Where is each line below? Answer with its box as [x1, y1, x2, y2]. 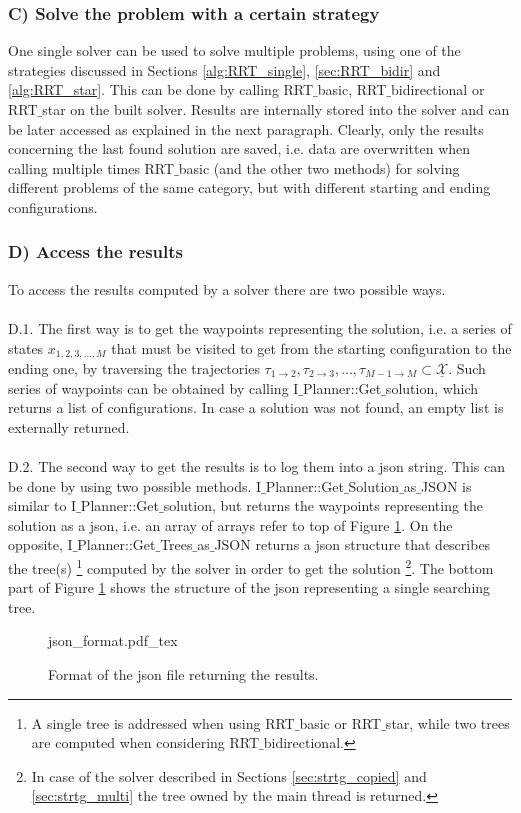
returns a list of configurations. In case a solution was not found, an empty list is [8, 397, 504, 418]
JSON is [421, 475, 472, 496]
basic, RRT [317, 79, 387, 100]
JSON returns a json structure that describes [214, 534, 491, 555]
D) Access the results [8, 239, 184, 264]
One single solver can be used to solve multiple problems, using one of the [8, 40, 461, 61]
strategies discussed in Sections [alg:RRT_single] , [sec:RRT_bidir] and [8, 59, 441, 80]
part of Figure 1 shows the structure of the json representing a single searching [8, 577, 491, 598]
